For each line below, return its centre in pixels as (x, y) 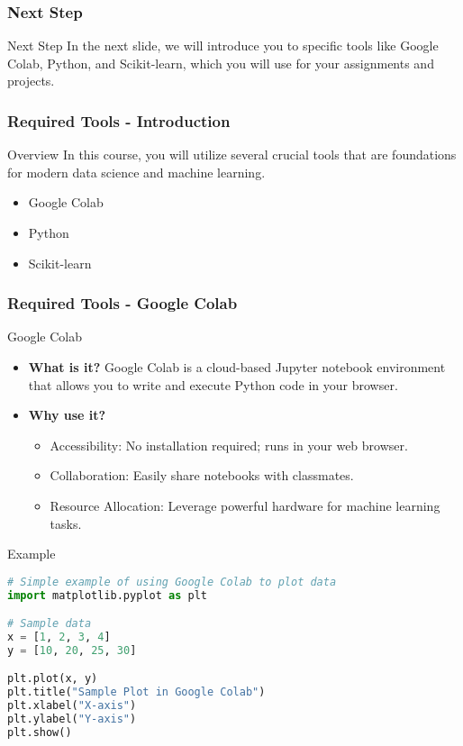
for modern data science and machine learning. (136, 172)
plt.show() (40, 732)
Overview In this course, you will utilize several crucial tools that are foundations (232, 155)
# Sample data (50, 624)
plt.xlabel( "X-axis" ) (72, 706)
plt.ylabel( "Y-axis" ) (72, 719)
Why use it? (67, 415)
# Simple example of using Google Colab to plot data (172, 582)
